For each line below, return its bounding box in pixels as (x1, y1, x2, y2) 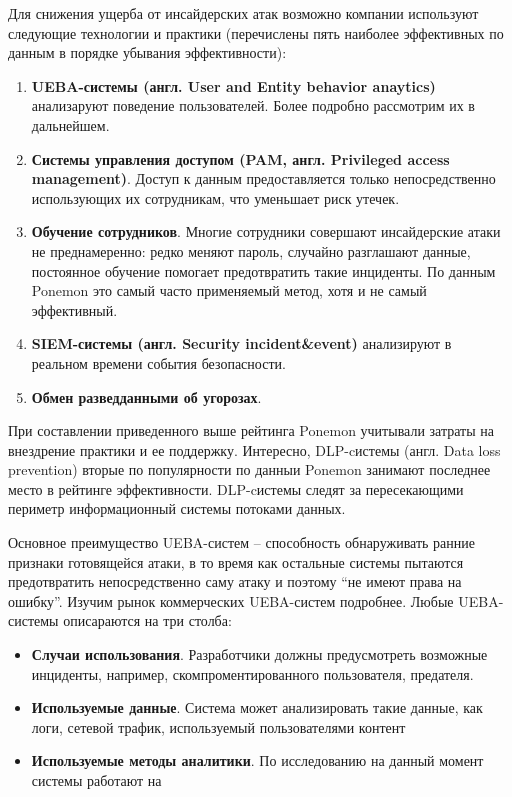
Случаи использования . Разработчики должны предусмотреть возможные (31, 644, 488, 665)
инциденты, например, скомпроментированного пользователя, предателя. (31, 663, 474, 684)
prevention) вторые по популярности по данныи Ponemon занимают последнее (8, 459, 491, 480)
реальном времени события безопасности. (31, 352, 286, 373)
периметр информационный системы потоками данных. (8, 498, 346, 519)
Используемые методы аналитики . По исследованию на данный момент (31, 750, 484, 771)
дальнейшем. (31, 114, 110, 135)
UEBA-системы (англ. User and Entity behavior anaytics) (31, 75, 436, 96)
